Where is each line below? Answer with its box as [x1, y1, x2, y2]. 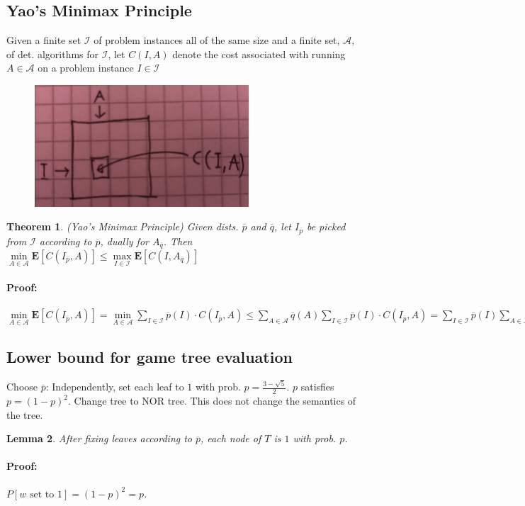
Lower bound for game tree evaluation [6, 345, 293, 367]
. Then [163, 233, 193, 248]
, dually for [100, 233, 149, 248]
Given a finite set [6, 33, 81, 47]
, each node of [201, 431, 261, 446]
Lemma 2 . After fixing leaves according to [6, 431, 193, 446]
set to [30, 489, 55, 500]
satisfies [300, 379, 334, 394]
